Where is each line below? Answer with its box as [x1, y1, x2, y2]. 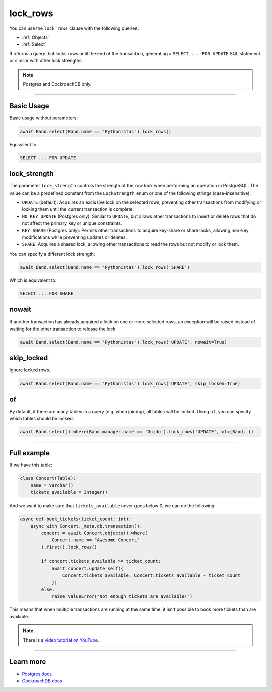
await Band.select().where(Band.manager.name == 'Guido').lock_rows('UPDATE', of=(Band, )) [20, 429, 254, 434]
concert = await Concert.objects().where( [41, 530, 148, 536]
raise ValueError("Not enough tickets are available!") [51, 594, 193, 599]
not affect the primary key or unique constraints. [22, 220, 122, 226]
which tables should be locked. [9, 415, 74, 421]
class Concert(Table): [20, 475, 76, 481]
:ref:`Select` [22, 41, 46, 47]
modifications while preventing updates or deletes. [22, 234, 127, 240]
